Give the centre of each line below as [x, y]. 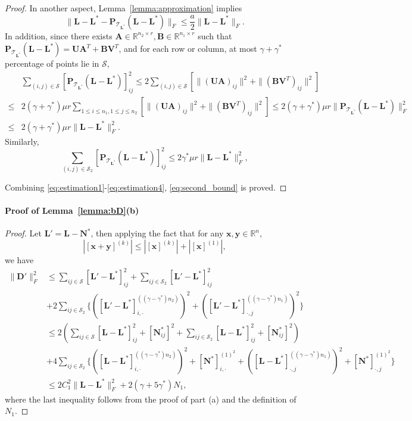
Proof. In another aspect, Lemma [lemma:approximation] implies [124, 8]
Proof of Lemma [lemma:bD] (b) [72, 210]
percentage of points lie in [52, 63]
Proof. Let [23, 233]
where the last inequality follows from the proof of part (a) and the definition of [151, 399]
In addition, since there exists [59, 35]
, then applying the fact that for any [157, 233]
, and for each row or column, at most [188, 49]
